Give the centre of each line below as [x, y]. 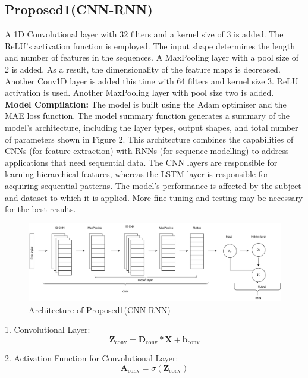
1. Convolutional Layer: [48, 330]
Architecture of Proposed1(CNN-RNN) [100, 309]
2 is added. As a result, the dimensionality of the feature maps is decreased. [143, 69]
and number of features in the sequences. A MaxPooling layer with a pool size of [152, 57]
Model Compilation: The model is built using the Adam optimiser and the [146, 104]
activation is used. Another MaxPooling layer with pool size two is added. [139, 92]
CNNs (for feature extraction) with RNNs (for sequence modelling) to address [147, 151]
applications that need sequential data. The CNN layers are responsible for [141, 162]
